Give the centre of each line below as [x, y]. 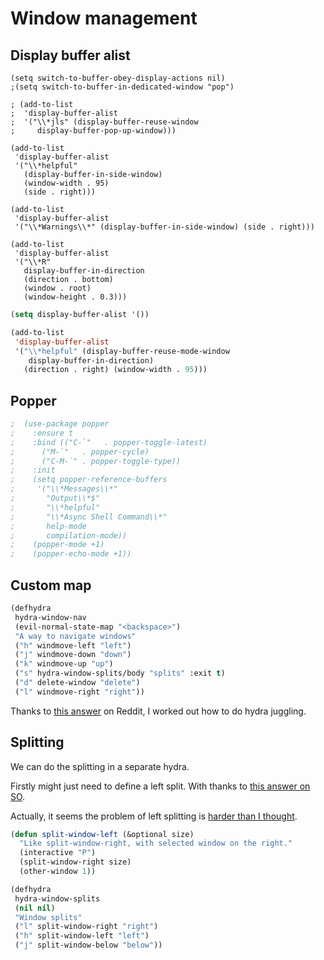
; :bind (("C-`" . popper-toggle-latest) [109, 442]
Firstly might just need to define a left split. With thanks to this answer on [160, 786]
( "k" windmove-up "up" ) [64, 664]
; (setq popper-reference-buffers [89, 480]
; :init [33, 470]
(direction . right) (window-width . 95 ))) [115, 370]
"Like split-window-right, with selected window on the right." [156, 843]
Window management [104, 18]
